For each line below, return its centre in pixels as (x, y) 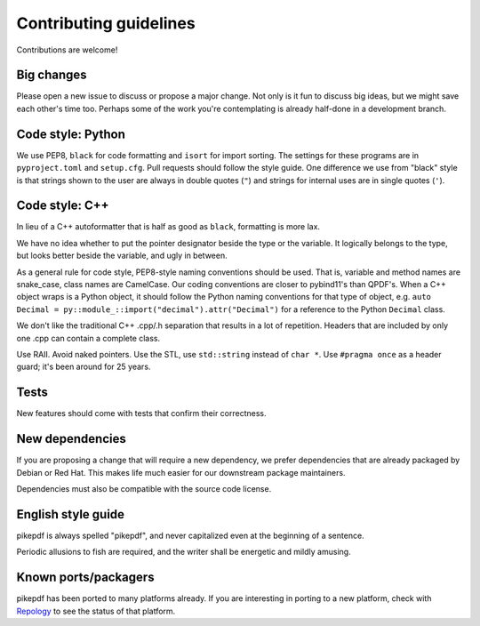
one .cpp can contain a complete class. (88, 338)
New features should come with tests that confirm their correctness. (141, 413)
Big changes (52, 75)
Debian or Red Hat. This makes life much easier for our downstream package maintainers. (181, 472)
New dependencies (71, 439)
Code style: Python (71, 134)
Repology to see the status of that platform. (96, 611)
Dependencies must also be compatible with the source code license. (144, 488)
